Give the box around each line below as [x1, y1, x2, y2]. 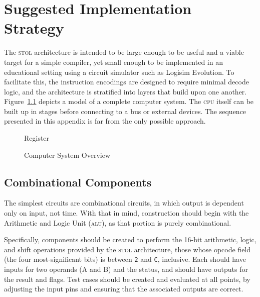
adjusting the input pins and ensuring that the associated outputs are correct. [4, 283, 243, 294]
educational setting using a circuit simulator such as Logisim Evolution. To [4, 66, 234, 77]
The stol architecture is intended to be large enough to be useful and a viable [4, 47, 244, 57]
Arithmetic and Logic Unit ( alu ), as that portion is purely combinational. [4, 217, 231, 228]
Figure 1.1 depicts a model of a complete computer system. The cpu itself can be [4, 96, 254, 107]
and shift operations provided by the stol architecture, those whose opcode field [4, 244, 251, 254]
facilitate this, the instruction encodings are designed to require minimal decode [4, 76, 249, 87]
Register [24, 133, 50, 143]
